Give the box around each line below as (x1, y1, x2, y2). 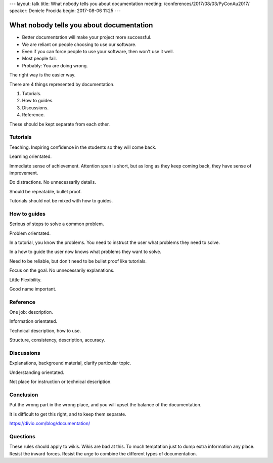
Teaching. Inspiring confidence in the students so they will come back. (9, 144, 157, 150)
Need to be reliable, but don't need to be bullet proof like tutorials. (9, 258, 147, 264)
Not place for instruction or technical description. (9, 378, 112, 385)
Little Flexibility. (9, 276, 42, 283)
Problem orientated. (9, 230, 51, 236)
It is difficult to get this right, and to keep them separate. (9, 411, 126, 417)
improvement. (9, 170, 38, 176)
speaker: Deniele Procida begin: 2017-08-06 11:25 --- (9, 8, 121, 14)
